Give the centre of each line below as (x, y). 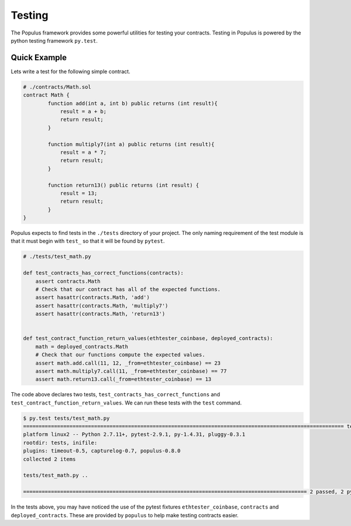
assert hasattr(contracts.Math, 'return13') (100, 314)
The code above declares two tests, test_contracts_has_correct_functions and (116, 394)
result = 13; (79, 193)
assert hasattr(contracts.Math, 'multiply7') (102, 306)
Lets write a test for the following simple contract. (71, 71)
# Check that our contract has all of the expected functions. (128, 289)
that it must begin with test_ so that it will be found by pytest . (88, 241)
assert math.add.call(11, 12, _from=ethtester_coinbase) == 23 (128, 363)
